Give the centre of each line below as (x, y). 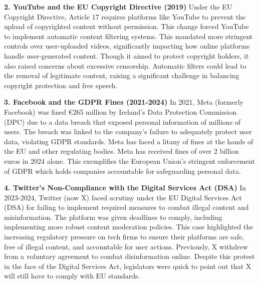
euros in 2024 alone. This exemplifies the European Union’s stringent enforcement (129, 161)
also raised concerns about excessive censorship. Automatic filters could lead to (125, 65)
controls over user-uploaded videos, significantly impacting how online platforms (127, 46)
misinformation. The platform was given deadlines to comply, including (113, 217)
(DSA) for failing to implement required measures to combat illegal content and (126, 207)
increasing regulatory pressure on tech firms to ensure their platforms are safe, (124, 237)
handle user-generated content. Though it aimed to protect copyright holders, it (126, 55)
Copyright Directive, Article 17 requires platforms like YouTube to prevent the (125, 16)
